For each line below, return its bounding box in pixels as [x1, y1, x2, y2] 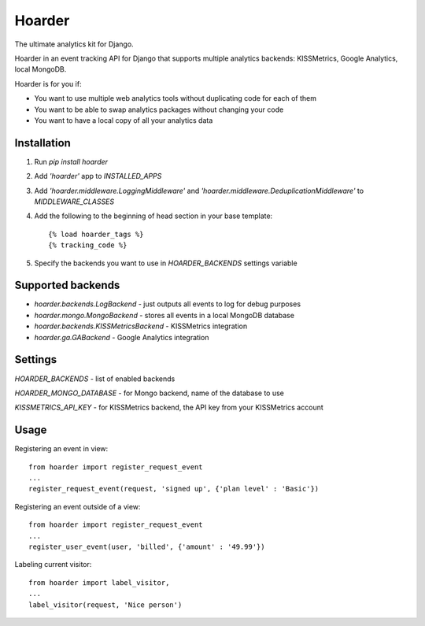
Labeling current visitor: [14, 560, 92, 569]
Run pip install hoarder [34, 157, 109, 166]
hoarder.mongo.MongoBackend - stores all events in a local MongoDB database [34, 310, 295, 320]
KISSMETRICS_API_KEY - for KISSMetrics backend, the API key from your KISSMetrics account [14, 402, 324, 413]
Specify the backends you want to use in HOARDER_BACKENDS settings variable [34, 258, 298, 268]
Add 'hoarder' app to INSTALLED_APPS [34, 172, 162, 181]
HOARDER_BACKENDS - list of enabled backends [14, 374, 176, 383]
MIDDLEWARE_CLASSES [34, 197, 114, 206]
